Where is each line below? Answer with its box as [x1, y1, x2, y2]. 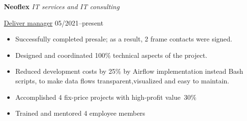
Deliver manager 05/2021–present [4, 17, 103, 27]
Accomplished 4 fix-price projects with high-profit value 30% [15, 92, 197, 102]
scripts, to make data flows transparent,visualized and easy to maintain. [15, 75, 230, 85]
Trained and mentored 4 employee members [15, 108, 146, 118]
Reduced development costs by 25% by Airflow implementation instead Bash [15, 66, 244, 76]
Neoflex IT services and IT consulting [4, 1, 120, 11]
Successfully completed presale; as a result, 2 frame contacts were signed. [15, 34, 232, 44]
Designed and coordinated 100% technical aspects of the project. [15, 50, 208, 60]
